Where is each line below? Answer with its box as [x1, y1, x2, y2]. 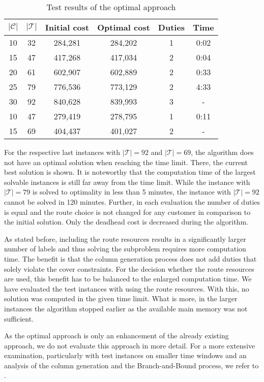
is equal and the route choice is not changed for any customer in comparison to [4, 206, 251, 217]
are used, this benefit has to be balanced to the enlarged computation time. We [4, 273, 252, 284]
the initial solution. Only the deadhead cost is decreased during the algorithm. [4, 216, 248, 227]
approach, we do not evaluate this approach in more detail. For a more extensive [4, 340, 255, 351]
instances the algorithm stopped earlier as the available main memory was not [4, 303, 248, 313]
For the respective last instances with [4, 147, 121, 157]
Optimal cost [97, 21, 150, 33]
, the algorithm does [191, 147, 254, 157]
